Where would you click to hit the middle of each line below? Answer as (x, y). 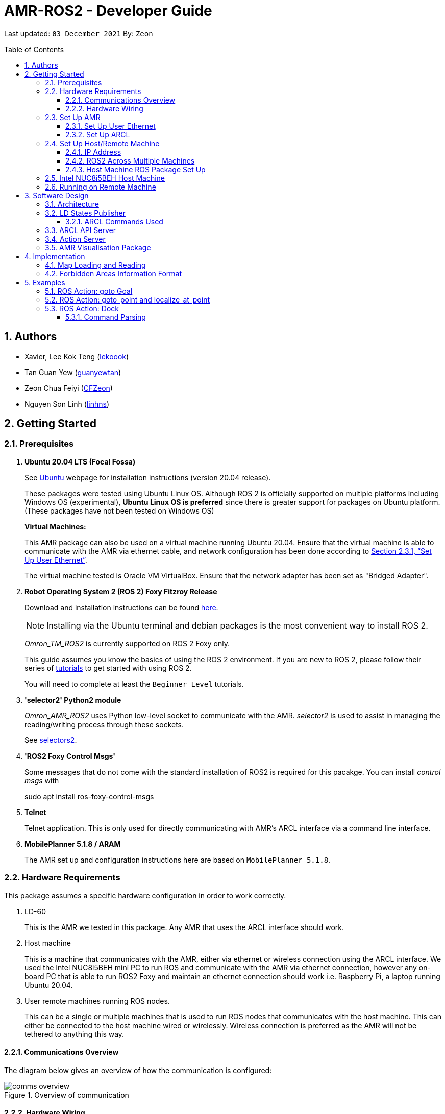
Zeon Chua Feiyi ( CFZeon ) (69, 388)
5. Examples (45, 282)
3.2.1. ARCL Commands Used (114, 221)
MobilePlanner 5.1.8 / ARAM (73, 844)
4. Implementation (55, 256)
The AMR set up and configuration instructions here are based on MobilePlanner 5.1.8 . (178, 860)
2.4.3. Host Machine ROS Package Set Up (135, 169)
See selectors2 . (51, 740)
